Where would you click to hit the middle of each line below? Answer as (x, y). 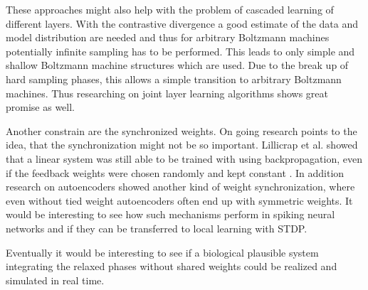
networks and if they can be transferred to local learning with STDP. (157, 228)
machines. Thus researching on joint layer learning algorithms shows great (167, 93)
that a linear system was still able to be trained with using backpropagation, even (184, 158)
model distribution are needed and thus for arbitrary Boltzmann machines (168, 37)
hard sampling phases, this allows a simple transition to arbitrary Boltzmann (174, 79)
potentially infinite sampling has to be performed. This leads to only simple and (180, 51)
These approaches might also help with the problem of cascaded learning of (170, 9)
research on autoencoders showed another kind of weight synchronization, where (180, 187)
